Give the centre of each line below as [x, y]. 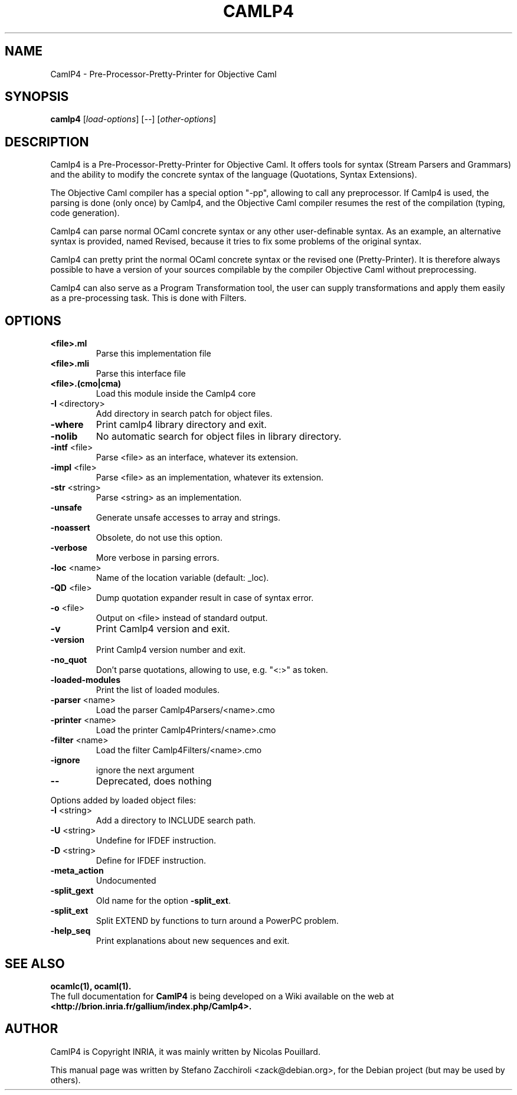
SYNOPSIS [37, 97]
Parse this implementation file [153, 354]
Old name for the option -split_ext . [163, 901]
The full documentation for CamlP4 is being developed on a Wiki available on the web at [222, 996]
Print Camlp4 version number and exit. [171, 650]
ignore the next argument [145, 770]
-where [67, 425]
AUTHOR [32, 1029]
